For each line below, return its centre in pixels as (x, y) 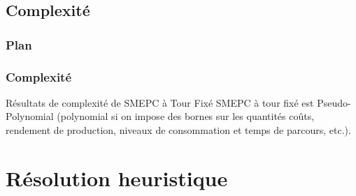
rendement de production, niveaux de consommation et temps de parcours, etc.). (178, 130)
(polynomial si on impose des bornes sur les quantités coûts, (186, 116)
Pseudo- (334, 102)
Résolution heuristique (117, 178)
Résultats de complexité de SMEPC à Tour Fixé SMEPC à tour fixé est (160, 102)
